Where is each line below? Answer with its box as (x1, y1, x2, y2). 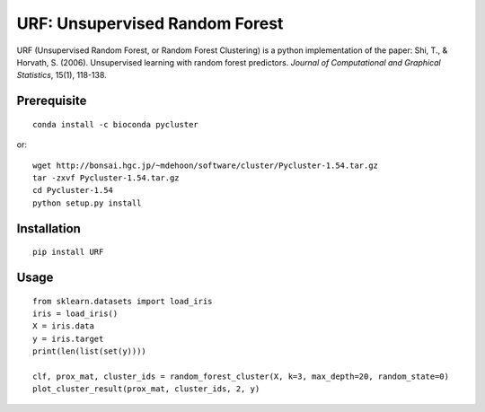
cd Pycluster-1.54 (32, 185, 114, 196)
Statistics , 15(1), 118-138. (16, 70, 107, 81)
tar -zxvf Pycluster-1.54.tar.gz (32, 172, 180, 183)
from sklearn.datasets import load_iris (32, 296, 213, 306)
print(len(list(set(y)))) (32, 346, 147, 356)
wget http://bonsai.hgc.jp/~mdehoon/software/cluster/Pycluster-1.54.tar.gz (32, 160, 379, 171)
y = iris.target (32, 333, 104, 344)
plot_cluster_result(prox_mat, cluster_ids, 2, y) (32, 384, 260, 394)
